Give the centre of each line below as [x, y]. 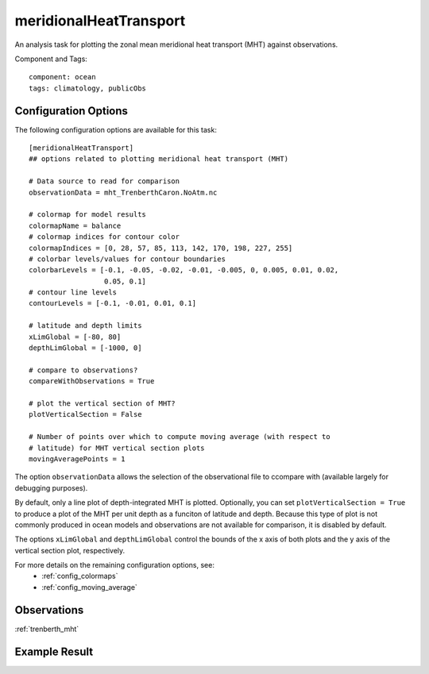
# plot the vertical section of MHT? [102, 404]
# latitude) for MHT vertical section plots [117, 448]
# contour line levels [73, 293]
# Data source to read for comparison [104, 181]
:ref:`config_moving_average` [90, 587]
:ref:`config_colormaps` [80, 576]
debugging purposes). [51, 487]
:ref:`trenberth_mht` [47, 629]
